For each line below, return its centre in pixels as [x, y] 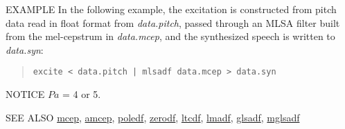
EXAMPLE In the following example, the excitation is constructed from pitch [171, 9]
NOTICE [25, 94]
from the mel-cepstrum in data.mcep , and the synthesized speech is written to [170, 36]
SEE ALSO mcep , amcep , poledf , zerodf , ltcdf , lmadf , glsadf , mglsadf [153, 117]
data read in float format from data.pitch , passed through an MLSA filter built [173, 22]
